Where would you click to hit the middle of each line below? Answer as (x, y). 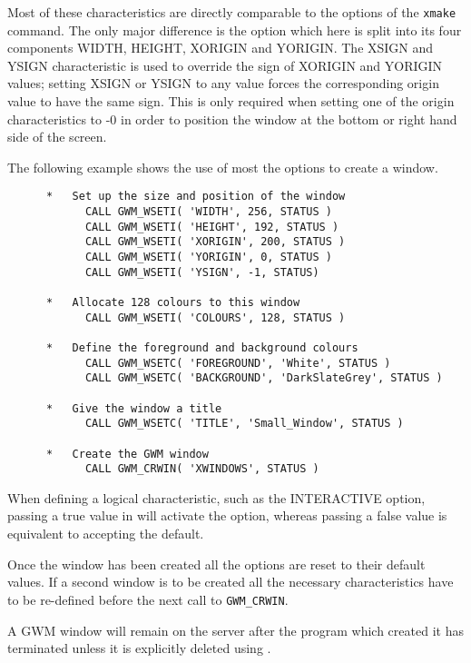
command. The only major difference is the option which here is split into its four (235, 30)
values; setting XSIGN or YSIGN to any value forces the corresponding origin (223, 83)
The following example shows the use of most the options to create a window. (223, 167)
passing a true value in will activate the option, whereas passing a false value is (227, 515)
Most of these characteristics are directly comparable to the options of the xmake (232, 12)
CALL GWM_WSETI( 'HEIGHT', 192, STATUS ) (212, 227)
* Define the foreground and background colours (202, 347)
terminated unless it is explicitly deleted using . (139, 648)
